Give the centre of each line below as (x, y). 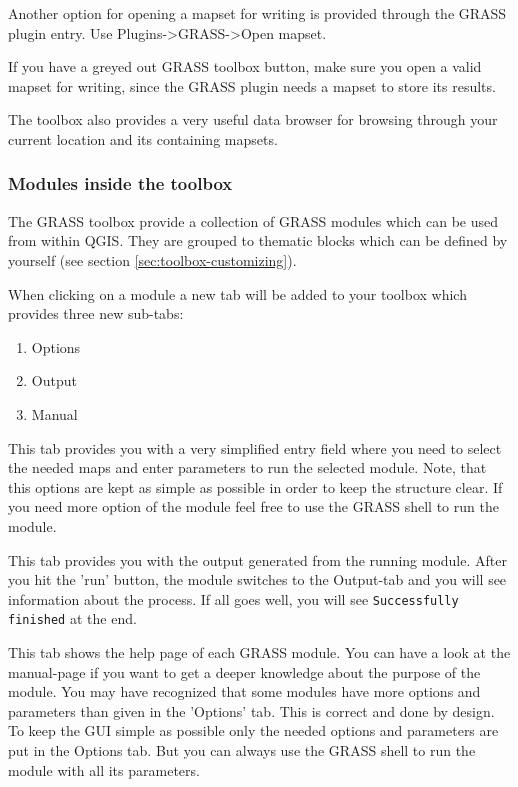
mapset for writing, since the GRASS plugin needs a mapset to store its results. (252, 85)
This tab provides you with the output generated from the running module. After (257, 559)
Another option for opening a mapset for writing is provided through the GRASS (257, 13)
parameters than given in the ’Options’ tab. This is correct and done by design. (251, 710)
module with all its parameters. (104, 769)
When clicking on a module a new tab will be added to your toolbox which (237, 293)
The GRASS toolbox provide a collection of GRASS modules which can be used (253, 220)
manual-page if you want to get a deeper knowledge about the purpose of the (244, 671)
